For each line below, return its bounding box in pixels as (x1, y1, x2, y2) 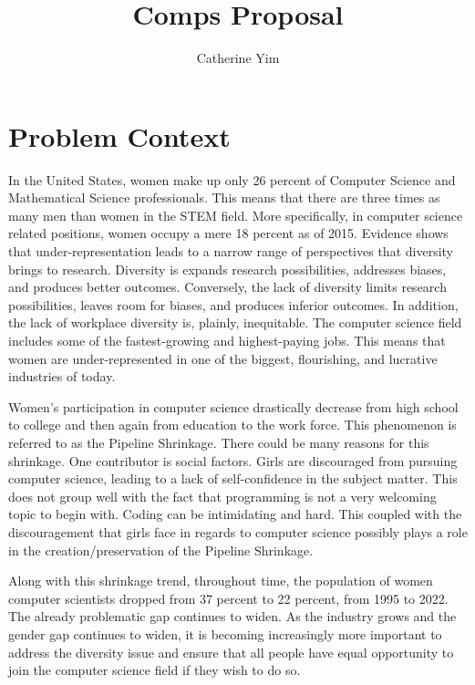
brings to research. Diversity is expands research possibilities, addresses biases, (8, 259, 447, 278)
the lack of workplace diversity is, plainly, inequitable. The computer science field (8, 313, 462, 332)
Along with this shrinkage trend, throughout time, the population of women (8, 571, 433, 590)
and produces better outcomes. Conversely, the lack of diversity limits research (8, 277, 447, 296)
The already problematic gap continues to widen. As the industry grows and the (8, 607, 457, 626)
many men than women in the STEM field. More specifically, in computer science (8, 205, 463, 224)
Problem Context (8, 117, 231, 154)
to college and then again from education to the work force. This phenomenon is (8, 415, 457, 434)
